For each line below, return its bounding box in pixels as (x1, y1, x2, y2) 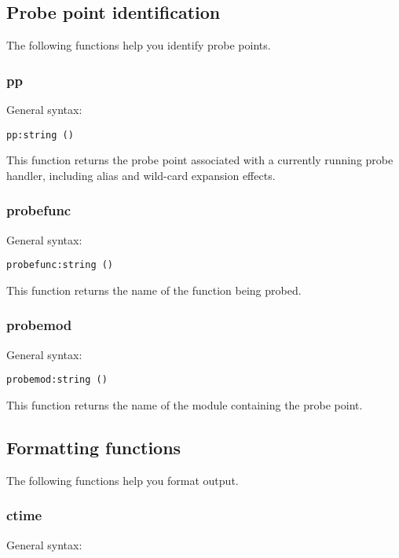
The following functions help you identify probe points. (6, 37, 271, 53)
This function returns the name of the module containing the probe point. (6, 396, 363, 413)
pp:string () (6, 129, 74, 141)
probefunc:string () (6, 259, 114, 271)
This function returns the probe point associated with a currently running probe (6, 152, 394, 168)
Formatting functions (6, 435, 181, 459)
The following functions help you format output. (6, 472, 239, 488)
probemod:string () (6, 374, 108, 386)
